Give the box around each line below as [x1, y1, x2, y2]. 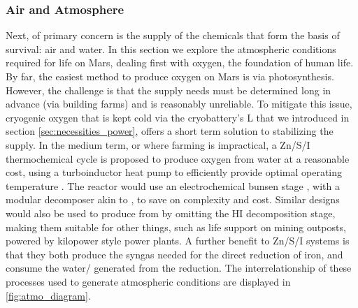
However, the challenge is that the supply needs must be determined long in [6, 82, 331, 97]
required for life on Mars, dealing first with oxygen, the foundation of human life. [6, 55, 354, 70]
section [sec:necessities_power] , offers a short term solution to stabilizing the [6, 124, 334, 138]
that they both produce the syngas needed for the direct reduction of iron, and [6, 247, 343, 261]
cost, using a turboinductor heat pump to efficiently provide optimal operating [6, 165, 343, 179]
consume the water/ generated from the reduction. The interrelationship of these [6, 261, 352, 275]
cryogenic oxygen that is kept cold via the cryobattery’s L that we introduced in [6, 110, 350, 124]
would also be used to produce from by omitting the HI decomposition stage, [6, 205, 336, 220]
